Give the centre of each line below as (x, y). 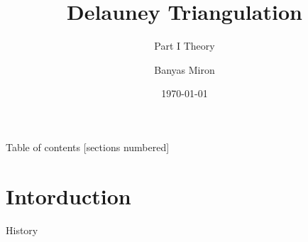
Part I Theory (185, 46)
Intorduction (68, 196)
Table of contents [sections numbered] (88, 147)
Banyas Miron (185, 69)
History (22, 230)
